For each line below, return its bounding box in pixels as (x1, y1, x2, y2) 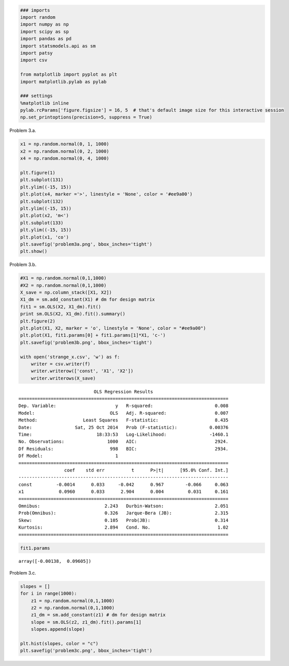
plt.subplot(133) (20, 220, 64, 226)
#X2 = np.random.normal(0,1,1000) (20, 282, 107, 288)
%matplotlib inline (20, 100, 69, 106)
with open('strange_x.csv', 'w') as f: (20, 354, 120, 360)
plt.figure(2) (20, 318, 56, 324)
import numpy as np (20, 21, 69, 28)
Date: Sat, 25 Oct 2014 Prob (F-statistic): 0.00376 (18, 424, 229, 430)
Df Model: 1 (18, 453, 118, 459)
